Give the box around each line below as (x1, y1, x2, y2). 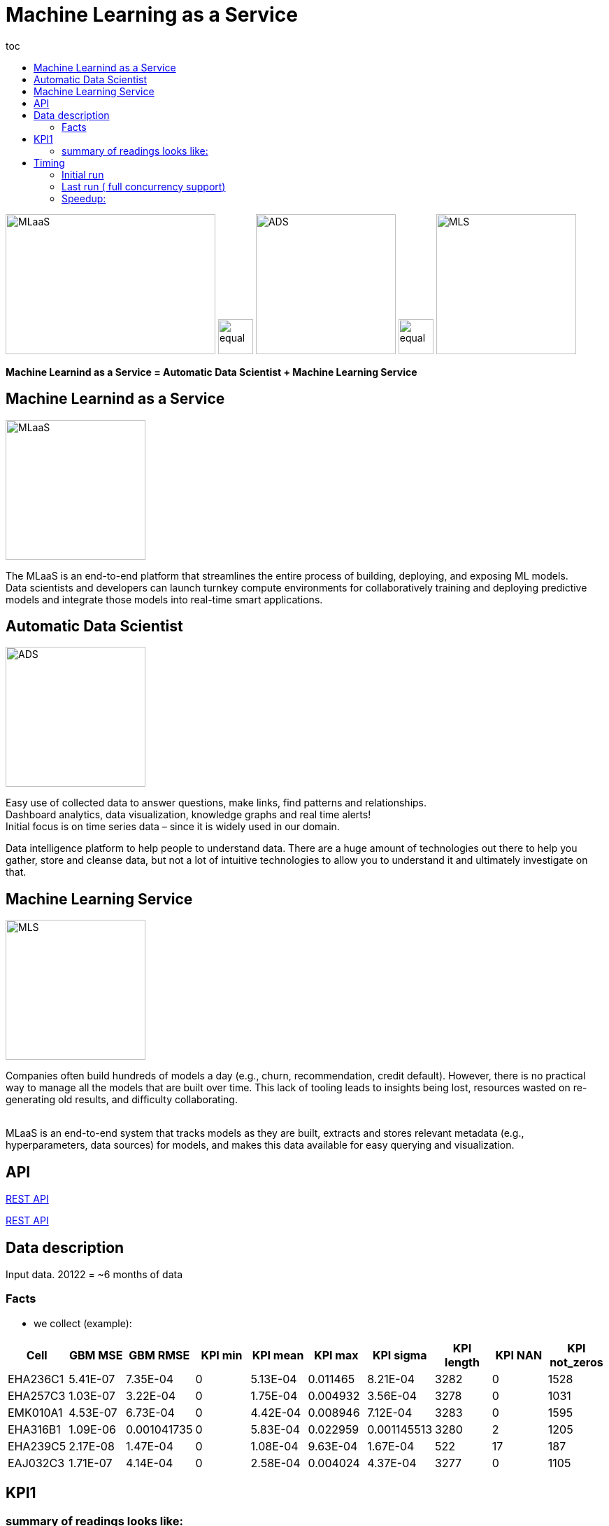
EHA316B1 (8, 1422, 61, 1436)
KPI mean (252, 1347, 304, 1362)
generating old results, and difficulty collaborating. (6, 1093, 238, 1106)
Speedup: (62, 192, 106, 204)
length (445, 1354, 480, 1369)
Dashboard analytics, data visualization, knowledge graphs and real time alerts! (6, 808, 371, 821)
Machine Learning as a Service (6, 3, 298, 27)
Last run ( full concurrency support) (62, 180, 226, 192)
